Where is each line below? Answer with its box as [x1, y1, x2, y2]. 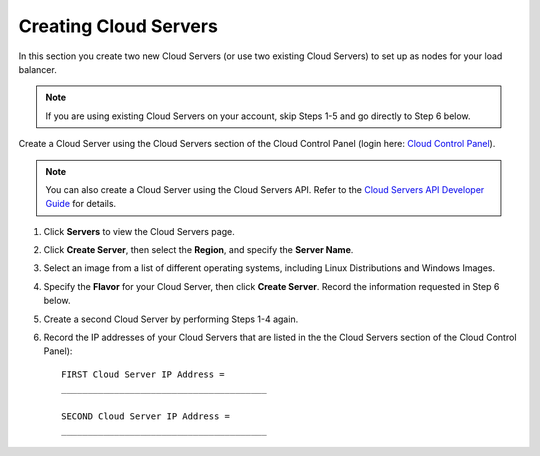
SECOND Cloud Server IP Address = [61, 410, 230, 422]
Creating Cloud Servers [18, 15, 219, 37]
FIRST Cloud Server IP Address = [61, 368, 225, 380]
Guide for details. [45, 198, 117, 210]
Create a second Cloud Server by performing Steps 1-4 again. [43, 313, 299, 325]
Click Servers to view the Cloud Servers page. [43, 225, 235, 237]
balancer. [18, 63, 57, 75]
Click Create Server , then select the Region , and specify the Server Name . [43, 244, 354, 256]
